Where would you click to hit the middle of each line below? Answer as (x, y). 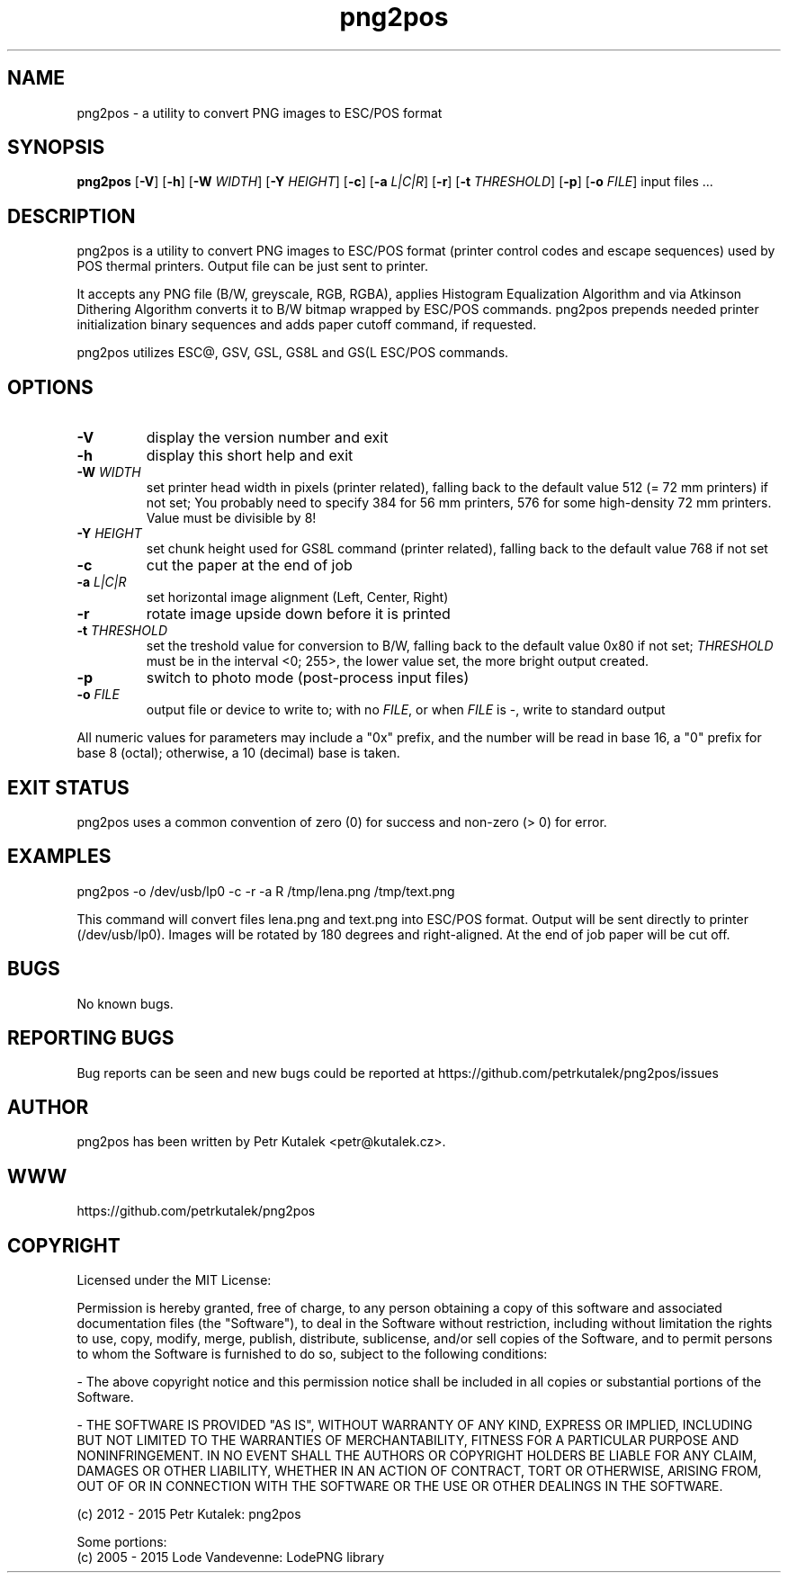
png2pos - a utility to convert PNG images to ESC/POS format (260, 112)
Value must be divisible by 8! (231, 518)
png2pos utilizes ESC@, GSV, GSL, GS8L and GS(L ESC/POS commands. (293, 353)
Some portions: (122, 1542)
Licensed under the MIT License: (174, 1280)
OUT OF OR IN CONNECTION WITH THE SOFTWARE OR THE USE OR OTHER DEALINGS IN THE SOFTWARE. (400, 1486)
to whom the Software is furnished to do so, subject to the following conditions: (312, 1354)
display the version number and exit (267, 438)
